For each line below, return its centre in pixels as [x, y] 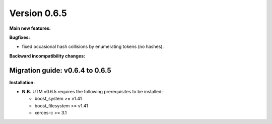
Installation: [22, 82]
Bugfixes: [20, 37]
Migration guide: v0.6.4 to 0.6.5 [60, 70]
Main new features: [30, 28]
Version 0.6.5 [38, 13]
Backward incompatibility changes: [47, 56]
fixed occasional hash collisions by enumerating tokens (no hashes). [93, 47]
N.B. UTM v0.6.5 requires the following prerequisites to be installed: [92, 92]
